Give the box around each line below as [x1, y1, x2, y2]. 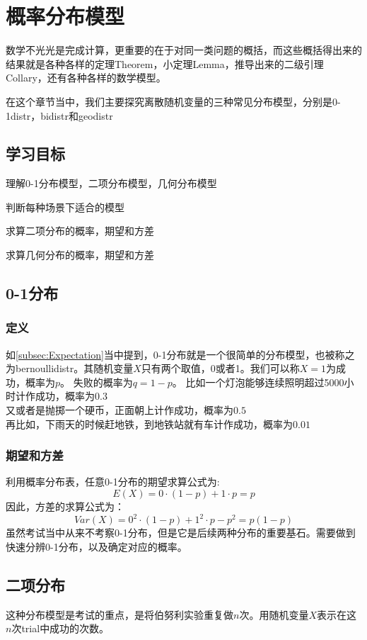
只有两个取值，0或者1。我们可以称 [141, 361, 300, 376]
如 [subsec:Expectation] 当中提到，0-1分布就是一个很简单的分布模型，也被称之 [6, 347, 355, 361]
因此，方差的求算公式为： [6, 499, 124, 514]
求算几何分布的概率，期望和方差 [6, 247, 154, 262]
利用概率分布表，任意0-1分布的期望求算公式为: [6, 474, 220, 489]
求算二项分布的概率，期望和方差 [6, 223, 154, 238]
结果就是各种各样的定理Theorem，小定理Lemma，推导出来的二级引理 [6, 56, 324, 71]
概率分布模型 [6, 1, 125, 30]
